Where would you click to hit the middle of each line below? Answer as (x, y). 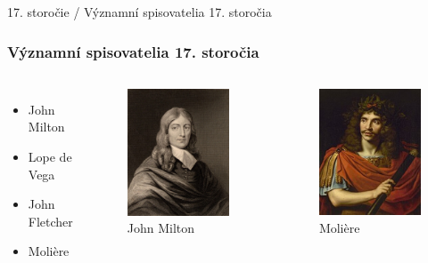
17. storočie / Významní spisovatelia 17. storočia (140, 12)
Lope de (50, 156)
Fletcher (50, 221)
